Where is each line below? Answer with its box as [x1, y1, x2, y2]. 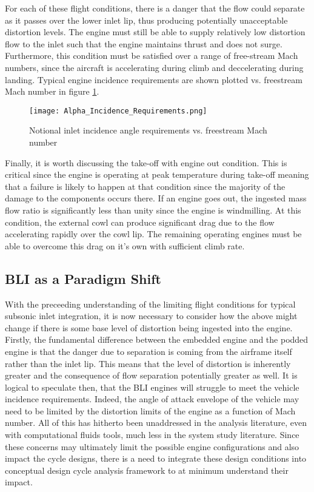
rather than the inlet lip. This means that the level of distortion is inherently [5, 357, 291, 369]
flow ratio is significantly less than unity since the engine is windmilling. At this [5, 203, 301, 216]
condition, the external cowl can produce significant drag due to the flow [5, 215, 275, 228]
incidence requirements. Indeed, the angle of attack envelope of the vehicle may [5, 393, 299, 405]
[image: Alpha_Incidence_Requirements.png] [29, 106, 207, 115]
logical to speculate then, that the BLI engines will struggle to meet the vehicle [5, 380, 299, 393]
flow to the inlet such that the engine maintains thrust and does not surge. [5, 37, 282, 50]
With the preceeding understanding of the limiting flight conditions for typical [5, 297, 296, 310]
